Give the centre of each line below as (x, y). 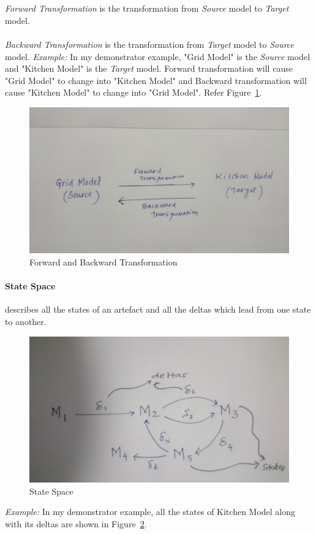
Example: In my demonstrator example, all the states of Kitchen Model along (150, 512)
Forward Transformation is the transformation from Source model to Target (147, 8)
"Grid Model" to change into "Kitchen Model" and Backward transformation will (156, 80)
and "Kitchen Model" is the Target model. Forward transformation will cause (149, 68)
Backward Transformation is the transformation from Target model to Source (150, 44)
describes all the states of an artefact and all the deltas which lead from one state (158, 309)
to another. (26, 322)
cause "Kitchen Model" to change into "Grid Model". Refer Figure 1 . (134, 92)
